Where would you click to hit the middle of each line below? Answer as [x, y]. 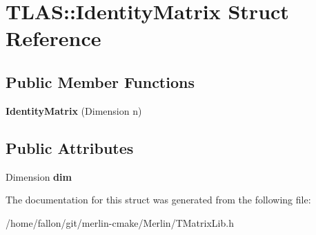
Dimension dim [39, 176]
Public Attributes [70, 147]
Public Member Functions [100, 81]
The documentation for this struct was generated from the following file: [158, 200]
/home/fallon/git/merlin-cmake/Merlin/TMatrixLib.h [120, 222]
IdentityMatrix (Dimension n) [74, 110]
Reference [53, 38]
